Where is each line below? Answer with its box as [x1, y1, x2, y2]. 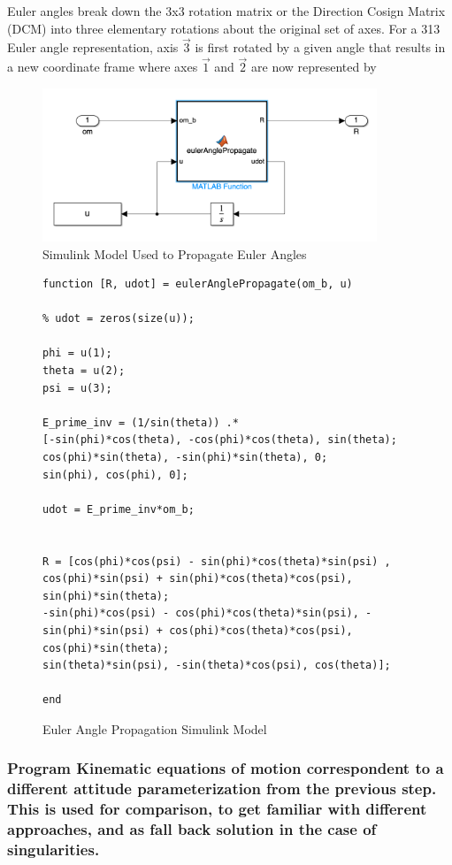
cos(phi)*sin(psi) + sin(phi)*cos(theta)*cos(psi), [42, 572, 353, 586]
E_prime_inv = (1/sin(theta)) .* [42, 416, 239, 429]
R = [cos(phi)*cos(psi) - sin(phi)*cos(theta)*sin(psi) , [42, 555, 391, 568]
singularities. [7, 838, 100, 861]
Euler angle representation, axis [7, 38, 179, 57]
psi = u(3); [42, 381, 112, 394]
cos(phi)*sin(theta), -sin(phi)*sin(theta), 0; [42, 451, 328, 464]
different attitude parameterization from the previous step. [7, 777, 437, 800]
